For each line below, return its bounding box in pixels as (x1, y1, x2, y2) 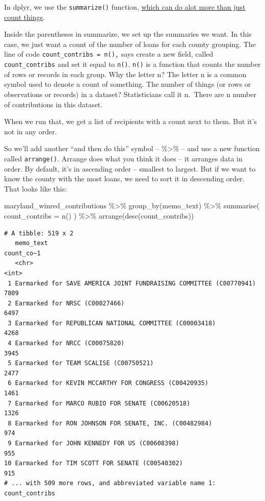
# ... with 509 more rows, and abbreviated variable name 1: (4, 480, 216, 487)
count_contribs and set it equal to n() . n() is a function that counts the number (4, 59, 261, 69)
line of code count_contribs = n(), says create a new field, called (4, 49, 214, 59)
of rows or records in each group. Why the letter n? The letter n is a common (4, 68, 247, 79)
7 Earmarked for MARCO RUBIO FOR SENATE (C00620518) (8, 399, 191, 407)
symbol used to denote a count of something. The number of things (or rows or (4, 79, 251, 89)
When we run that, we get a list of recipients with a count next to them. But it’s (4, 116, 257, 127)
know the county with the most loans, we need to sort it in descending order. (4, 173, 245, 184)
